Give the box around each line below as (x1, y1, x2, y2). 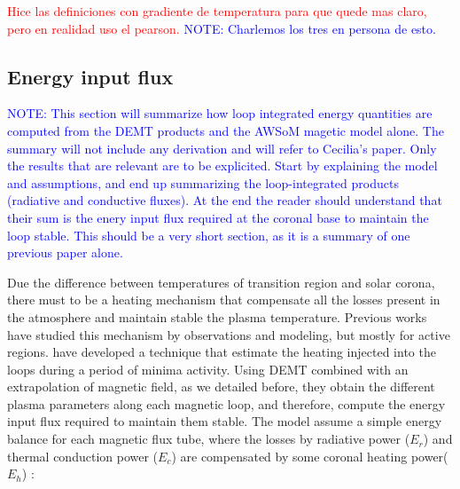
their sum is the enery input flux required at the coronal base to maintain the (7, 208, 429, 226)
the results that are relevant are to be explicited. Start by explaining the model (7, 156, 438, 175)
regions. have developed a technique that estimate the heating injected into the (7, 343, 436, 361)
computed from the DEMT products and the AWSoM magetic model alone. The (7, 121, 444, 139)
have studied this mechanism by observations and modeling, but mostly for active (7, 325, 450, 343)
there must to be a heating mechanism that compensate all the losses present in (7, 290, 441, 309)
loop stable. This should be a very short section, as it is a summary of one (7, 225, 410, 244)
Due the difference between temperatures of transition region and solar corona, (7, 272, 435, 291)
